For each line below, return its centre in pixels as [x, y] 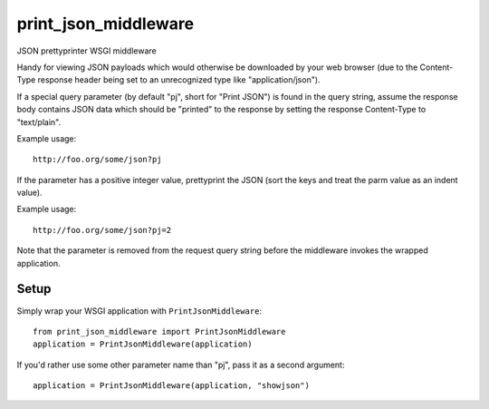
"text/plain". [39, 122]
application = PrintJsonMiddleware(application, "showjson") [171, 386]
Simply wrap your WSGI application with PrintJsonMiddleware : [139, 311]
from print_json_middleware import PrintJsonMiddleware [159, 331]
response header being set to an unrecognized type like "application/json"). [179, 80]
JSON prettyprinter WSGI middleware [87, 51]
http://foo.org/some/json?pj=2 [102, 230]
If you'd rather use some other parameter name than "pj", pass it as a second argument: [181, 365]
